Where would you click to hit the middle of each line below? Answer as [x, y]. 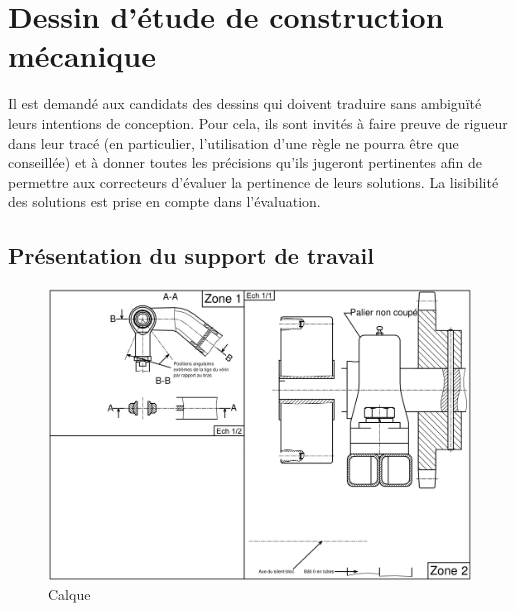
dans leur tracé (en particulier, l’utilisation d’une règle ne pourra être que [233, 142]
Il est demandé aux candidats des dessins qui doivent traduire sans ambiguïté [245, 103]
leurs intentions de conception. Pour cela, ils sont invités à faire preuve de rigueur [258, 122]
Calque [69, 594]
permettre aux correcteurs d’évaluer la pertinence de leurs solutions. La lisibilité [253, 181]
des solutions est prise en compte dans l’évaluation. [164, 201]
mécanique [82, 55]
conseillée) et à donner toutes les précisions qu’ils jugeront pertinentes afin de [245, 162]
